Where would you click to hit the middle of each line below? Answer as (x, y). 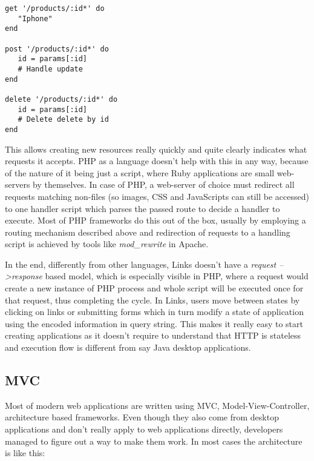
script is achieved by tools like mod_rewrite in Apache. (107, 244)
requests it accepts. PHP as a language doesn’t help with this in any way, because (157, 161)
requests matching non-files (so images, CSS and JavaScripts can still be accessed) (157, 196)
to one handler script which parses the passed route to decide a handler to (142, 208)
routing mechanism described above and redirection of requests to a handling (148, 232)
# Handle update (50, 69)
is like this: (25, 453)
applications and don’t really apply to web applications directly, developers (144, 429)
